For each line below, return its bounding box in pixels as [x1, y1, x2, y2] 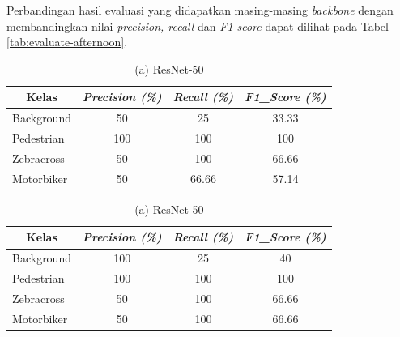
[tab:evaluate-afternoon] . [6, 33, 128, 50]
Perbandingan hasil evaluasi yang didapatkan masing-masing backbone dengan [6, 2, 394, 18]
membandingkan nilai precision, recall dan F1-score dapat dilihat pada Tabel [6, 17, 389, 34]
